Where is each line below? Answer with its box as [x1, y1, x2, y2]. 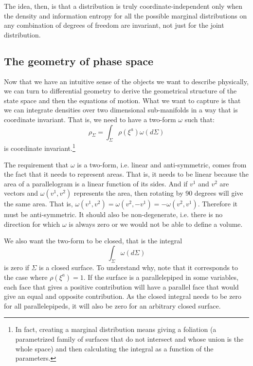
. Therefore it [198, 199, 238, 209]
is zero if [4, 262, 29, 272]
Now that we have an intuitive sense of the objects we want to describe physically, [4, 76, 249, 86]
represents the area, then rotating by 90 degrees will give [73, 188, 243, 198]
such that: [184, 114, 215, 124]
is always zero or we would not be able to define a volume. [69, 219, 243, 229]
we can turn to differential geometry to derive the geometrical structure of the [4, 86, 237, 96]
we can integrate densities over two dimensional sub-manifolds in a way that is [4, 105, 238, 115]
